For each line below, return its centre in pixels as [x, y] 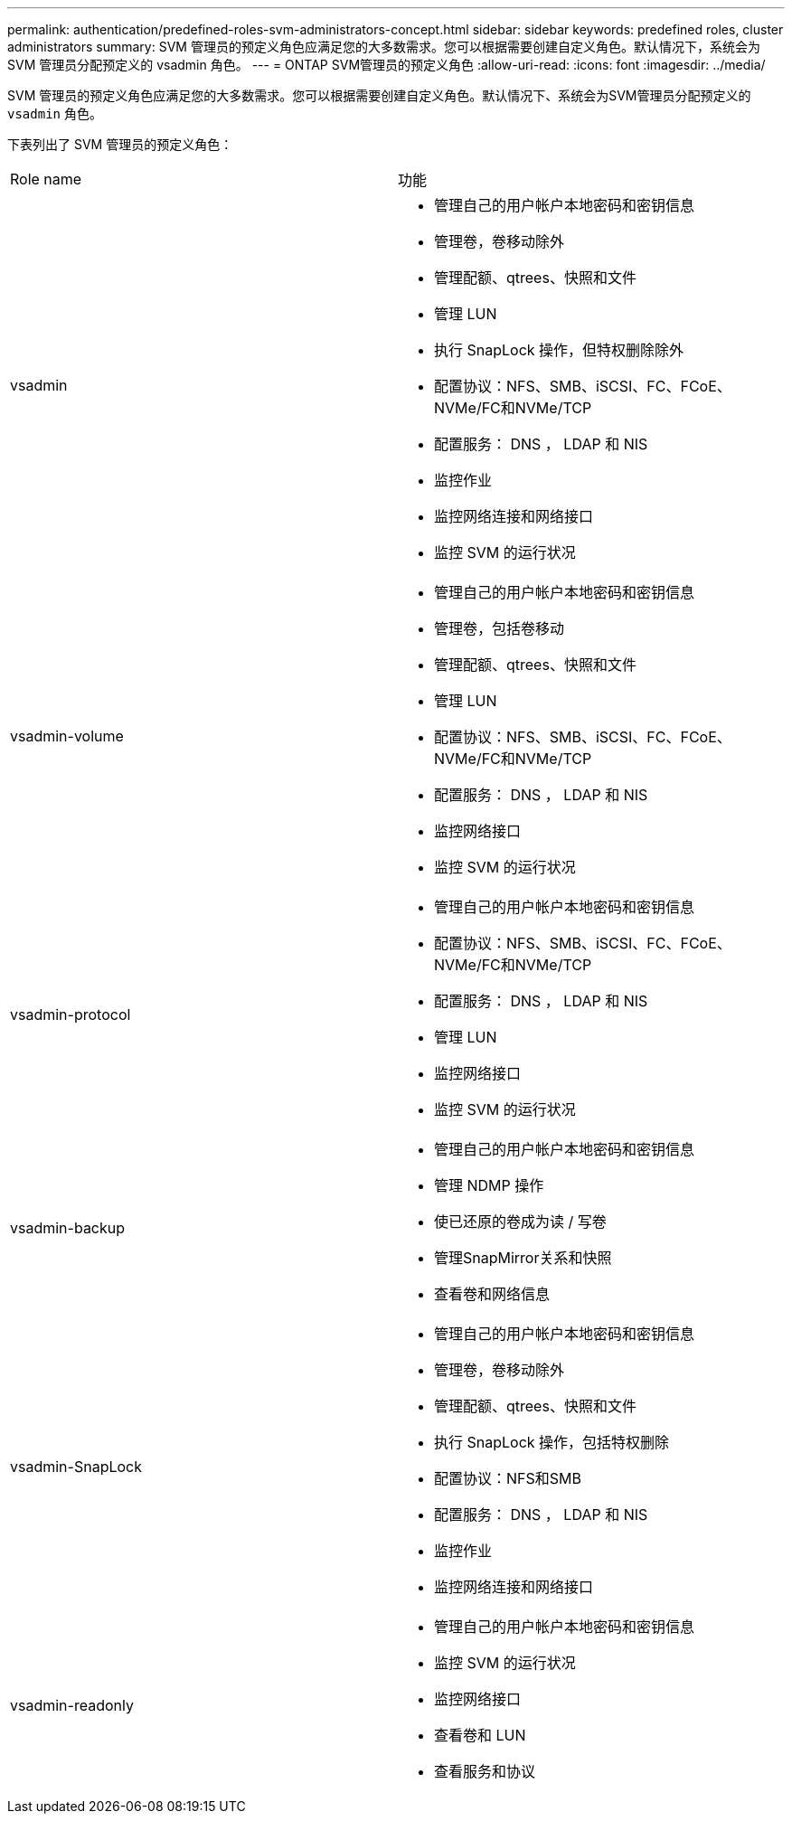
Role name [46, 179]
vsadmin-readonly [72, 1705]
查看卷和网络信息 [492, 1294]
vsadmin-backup [68, 1228]
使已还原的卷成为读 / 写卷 [520, 1222]
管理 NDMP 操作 [489, 1185]
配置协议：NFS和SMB [508, 1478]
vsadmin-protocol [71, 1014]
